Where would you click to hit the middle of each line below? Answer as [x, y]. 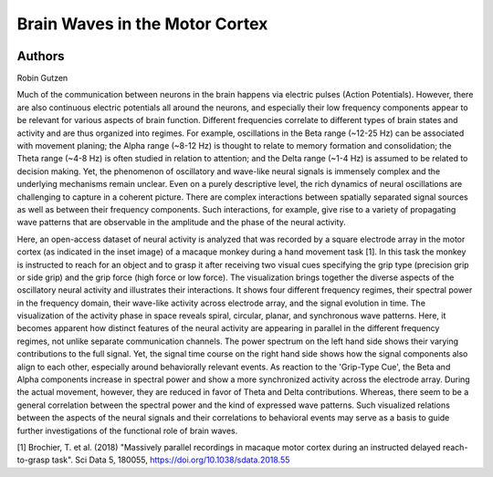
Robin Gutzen [42, 78]
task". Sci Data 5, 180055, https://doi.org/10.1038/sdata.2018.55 [171, 460]
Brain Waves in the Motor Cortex [142, 24]
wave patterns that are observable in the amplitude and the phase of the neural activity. [181, 223]
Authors [41, 56]
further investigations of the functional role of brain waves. [127, 430]
